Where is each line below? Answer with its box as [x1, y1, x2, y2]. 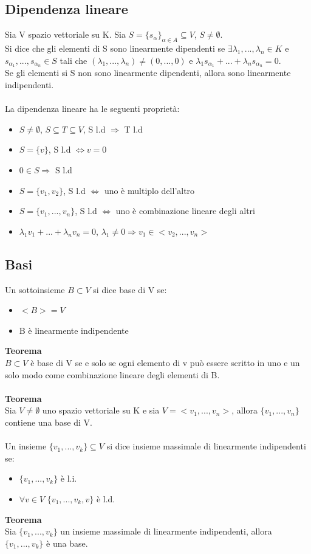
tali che [60, 54, 87, 66]
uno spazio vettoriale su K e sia [42, 404, 160, 417]
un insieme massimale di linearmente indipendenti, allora [60, 525, 272, 538]
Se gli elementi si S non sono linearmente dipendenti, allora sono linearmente [5, 66, 291, 79]
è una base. [46, 536, 88, 549]
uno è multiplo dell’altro [104, 184, 195, 196]
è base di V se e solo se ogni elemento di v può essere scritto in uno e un [30, 356, 300, 369]
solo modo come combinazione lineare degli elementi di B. [5, 368, 220, 381]
